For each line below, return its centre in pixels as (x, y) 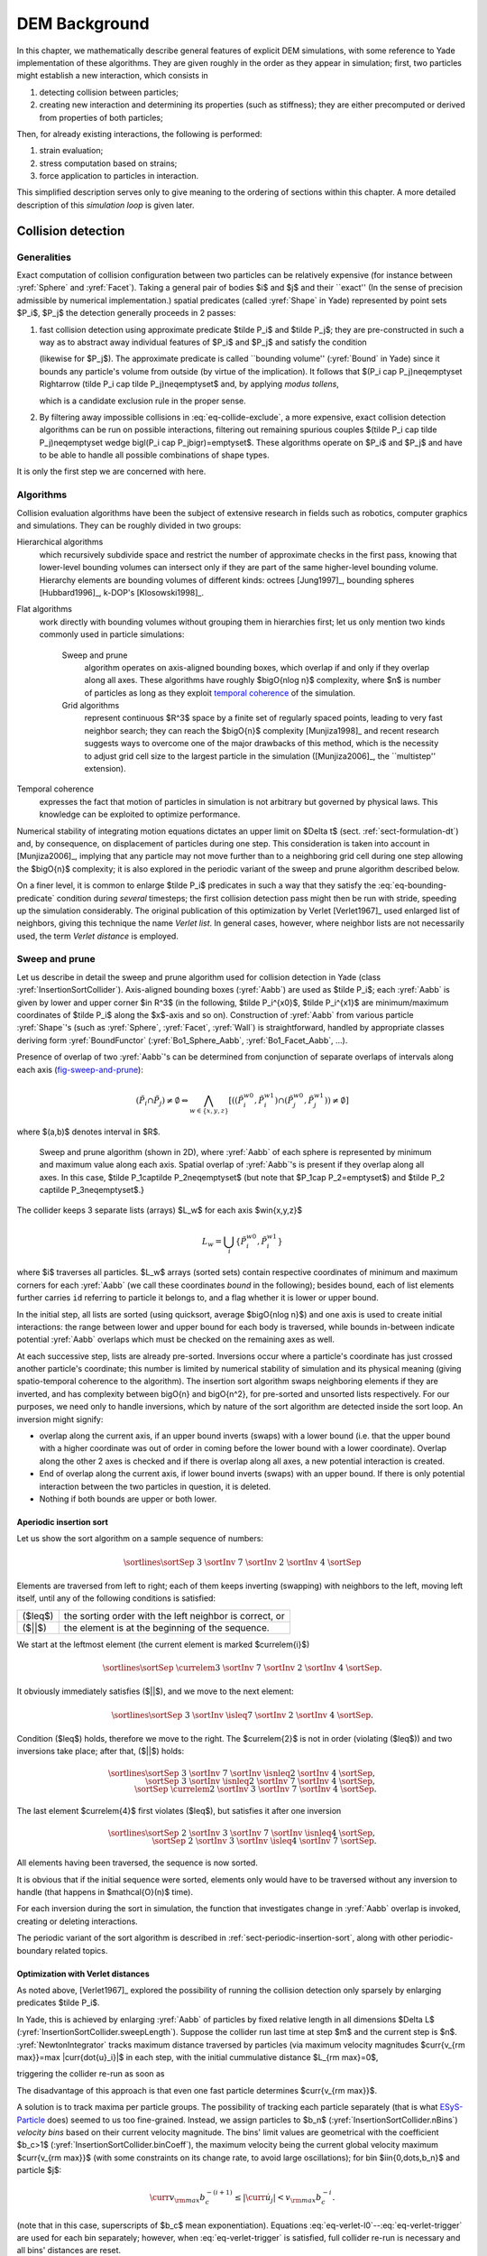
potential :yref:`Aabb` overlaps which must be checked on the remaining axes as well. (176, 1339)
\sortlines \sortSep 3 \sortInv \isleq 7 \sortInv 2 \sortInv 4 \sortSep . (243, 1715)
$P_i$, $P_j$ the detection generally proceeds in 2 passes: (126, 313)
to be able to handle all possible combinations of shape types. (154, 455)
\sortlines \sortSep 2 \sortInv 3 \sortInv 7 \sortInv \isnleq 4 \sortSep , (242, 1833)
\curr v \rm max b (178, 2199)
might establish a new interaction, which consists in (113, 76)
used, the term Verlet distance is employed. (98, 936)
